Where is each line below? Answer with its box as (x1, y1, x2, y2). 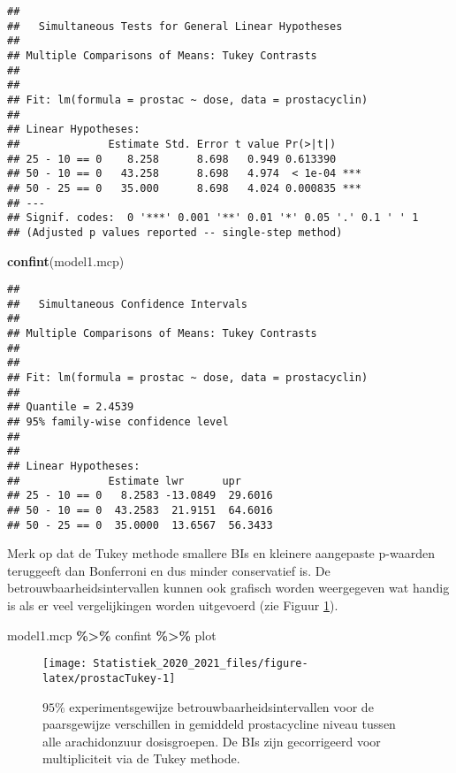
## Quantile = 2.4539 (7, 401, 134, 414)
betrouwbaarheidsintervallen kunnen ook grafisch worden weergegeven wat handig (7, 578, 450, 597)
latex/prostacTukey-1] (42, 671, 176, 685)
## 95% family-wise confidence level (7, 416, 229, 428)
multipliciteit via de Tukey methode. (42, 749, 240, 768)
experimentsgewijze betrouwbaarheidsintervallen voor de (69, 697, 374, 716)
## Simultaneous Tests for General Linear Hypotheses (7, 19, 343, 33)
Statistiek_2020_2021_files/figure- (93, 657, 308, 670)
